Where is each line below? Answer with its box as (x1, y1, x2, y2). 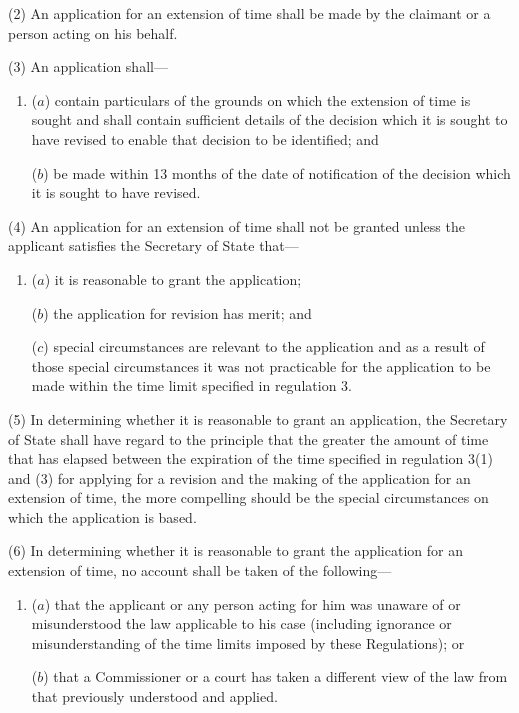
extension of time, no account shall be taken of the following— (8, 560, 392, 581)
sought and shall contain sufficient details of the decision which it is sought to (31, 109, 508, 130)
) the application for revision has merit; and (43, 302, 312, 323)
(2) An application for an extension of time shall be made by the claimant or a (8, 3, 491, 23)
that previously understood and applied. (31, 686, 278, 707)
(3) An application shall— (8, 56, 168, 77)
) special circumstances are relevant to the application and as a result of (43, 336, 485, 357)
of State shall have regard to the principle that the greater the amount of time (8, 428, 489, 449)
